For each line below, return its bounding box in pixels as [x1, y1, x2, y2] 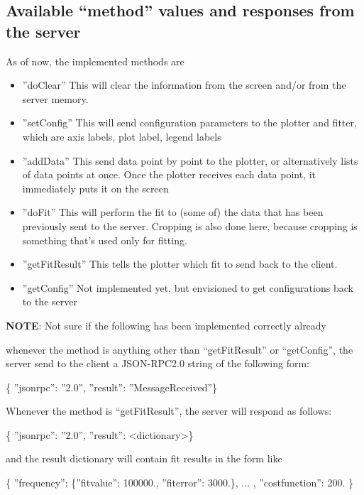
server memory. [22, 91, 89, 106]
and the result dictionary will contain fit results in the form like [6, 451, 282, 466]
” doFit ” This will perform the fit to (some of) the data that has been [22, 205, 324, 219]
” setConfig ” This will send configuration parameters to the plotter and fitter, [22, 115, 357, 130]
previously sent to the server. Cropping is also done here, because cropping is [22, 218, 358, 233]
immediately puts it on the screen [22, 180, 169, 195]
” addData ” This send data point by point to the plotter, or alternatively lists [22, 153, 358, 168]
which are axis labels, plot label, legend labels [22, 129, 221, 143]
